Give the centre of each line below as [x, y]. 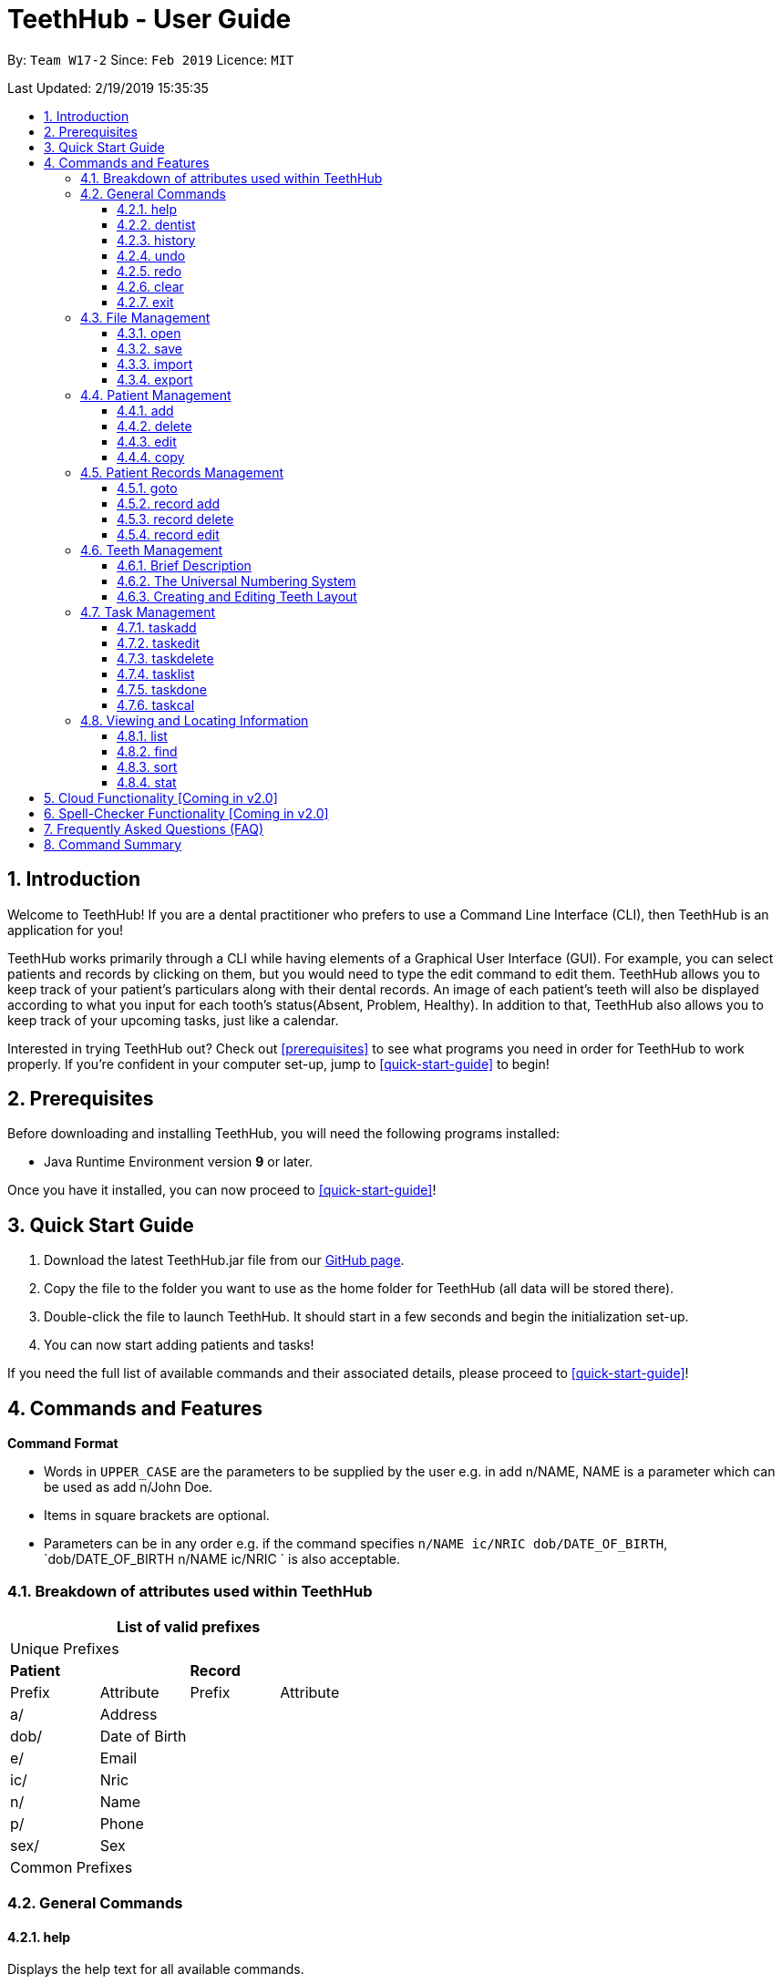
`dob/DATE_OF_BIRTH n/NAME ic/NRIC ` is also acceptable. [222, 1559]
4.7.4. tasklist [156, 673]
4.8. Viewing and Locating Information [195, 720]
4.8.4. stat [147, 782]
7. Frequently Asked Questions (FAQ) [154, 828]
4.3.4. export [155, 379]
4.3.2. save [149, 348]
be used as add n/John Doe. [129, 1487]
